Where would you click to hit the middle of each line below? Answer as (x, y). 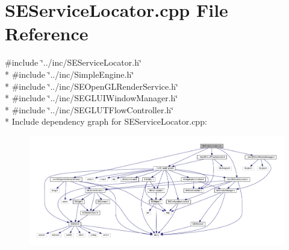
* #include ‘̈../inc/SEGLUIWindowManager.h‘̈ (92, 98)
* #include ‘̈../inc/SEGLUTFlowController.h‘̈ (89, 109)
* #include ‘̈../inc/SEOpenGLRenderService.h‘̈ (92, 86)
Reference (47, 33)
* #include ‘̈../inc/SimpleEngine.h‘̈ (70, 74)
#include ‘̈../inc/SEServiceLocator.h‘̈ (73, 62)
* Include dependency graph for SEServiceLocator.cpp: (106, 121)
